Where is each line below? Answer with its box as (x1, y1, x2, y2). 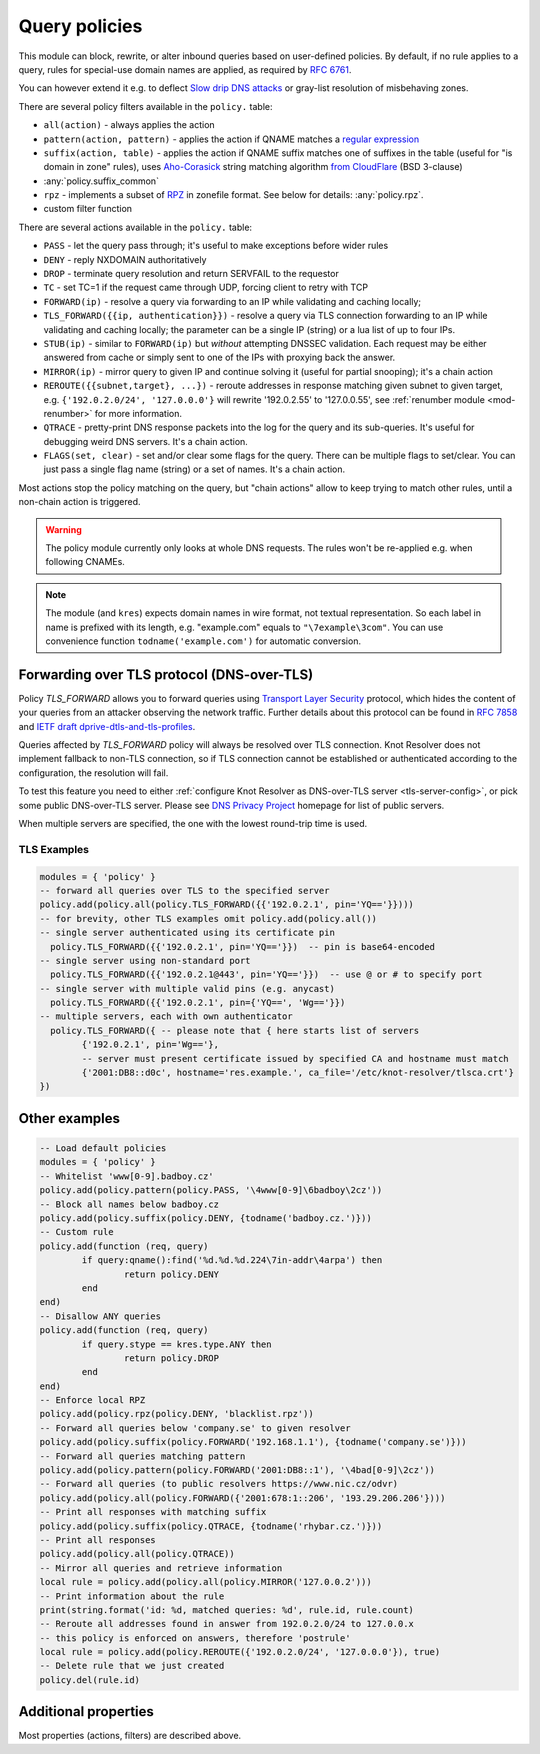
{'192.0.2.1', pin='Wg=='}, (81, 1039, 220, 1050)
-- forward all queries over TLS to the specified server (39, 885, 330, 896)
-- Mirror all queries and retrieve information (39, 1562, 283, 1574)
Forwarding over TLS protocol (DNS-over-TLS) (18, 666, 314, 683)
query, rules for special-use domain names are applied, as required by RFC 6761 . (18, 63, 352, 75)
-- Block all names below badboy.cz (39, 1198, 220, 1210)
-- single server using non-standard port (39, 955, 251, 966)
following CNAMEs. (45, 556, 125, 568)
